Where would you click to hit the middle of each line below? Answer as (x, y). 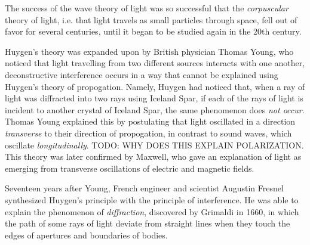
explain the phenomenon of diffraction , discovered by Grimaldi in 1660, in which (152, 211)
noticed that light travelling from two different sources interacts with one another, (155, 63)
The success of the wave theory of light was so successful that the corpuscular (147, 8)
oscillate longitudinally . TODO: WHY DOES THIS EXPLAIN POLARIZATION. (154, 145)
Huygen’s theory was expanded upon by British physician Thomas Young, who (149, 51)
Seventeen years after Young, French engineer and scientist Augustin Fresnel (144, 188)
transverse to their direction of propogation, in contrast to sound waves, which (148, 133)
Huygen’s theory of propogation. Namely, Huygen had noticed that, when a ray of (155, 86)
